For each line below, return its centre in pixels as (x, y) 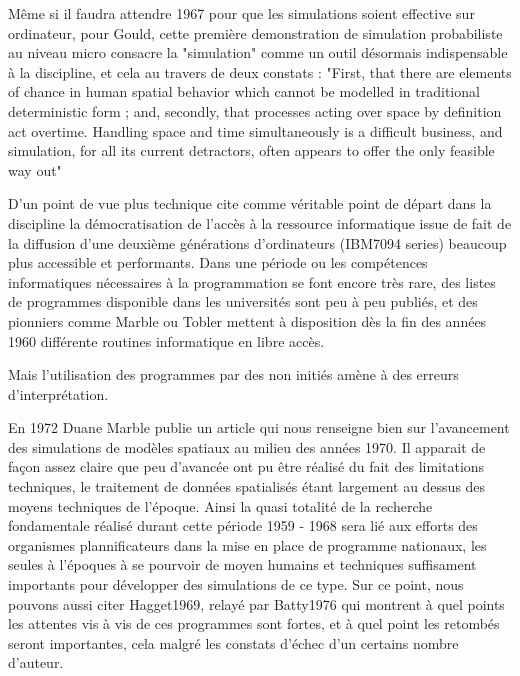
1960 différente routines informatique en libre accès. (166, 340)
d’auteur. (36, 662)
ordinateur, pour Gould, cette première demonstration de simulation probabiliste (255, 32)
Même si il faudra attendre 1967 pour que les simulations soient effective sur (241, 13)
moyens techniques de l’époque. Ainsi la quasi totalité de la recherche (220, 505)
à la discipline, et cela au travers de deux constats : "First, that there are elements (260, 71)
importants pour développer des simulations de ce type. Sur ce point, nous (236, 584)
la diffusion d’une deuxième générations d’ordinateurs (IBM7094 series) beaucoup (257, 242)
